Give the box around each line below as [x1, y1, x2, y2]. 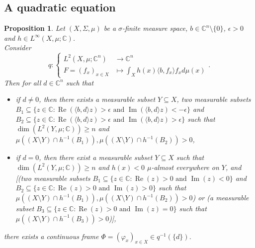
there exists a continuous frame [4, 231, 99, 241]
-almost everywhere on [151, 162, 219, 172]
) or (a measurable [192, 192, 249, 203]
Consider [4, 42, 31, 53]
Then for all [4, 77, 41, 87]
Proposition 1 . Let [4, 23, 65, 33]
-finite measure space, [122, 23, 188, 33]
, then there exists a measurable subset [39, 94, 156, 104]
